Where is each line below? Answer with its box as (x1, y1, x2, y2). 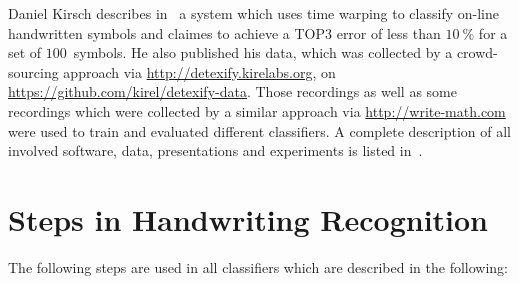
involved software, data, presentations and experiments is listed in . (8, 140, 423, 161)
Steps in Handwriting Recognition (8, 198, 489, 239)
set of (8, 42, 42, 63)
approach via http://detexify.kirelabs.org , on (63, 61, 336, 82)
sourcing (8, 61, 59, 82)
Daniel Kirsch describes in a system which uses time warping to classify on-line (8, 3, 499, 23)
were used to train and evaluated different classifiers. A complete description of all (8, 120, 511, 141)
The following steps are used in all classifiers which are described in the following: (8, 256, 509, 277)
